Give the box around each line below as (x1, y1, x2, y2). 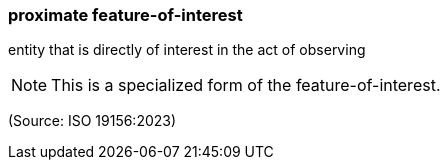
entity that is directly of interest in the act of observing (8, 41, 366, 59)
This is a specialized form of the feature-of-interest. (51, 75, 441, 96)
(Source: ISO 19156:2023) (8, 112, 177, 130)
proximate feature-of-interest (8, 5, 243, 25)
